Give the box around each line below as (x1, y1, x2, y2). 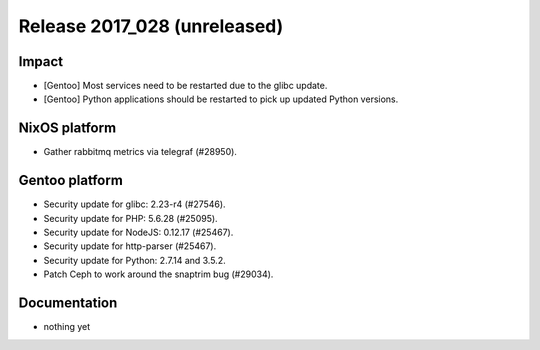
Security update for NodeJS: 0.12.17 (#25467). (43, 226, 234, 239)
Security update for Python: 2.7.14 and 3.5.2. (43, 254, 226, 266)
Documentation (18, 295, 118, 312)
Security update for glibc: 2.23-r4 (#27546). (43, 198, 226, 210)
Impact (18, 53, 64, 70)
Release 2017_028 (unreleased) (18, 15, 284, 37)
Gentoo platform (18, 172, 124, 189)
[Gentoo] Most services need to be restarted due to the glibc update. (43, 80, 328, 92)
